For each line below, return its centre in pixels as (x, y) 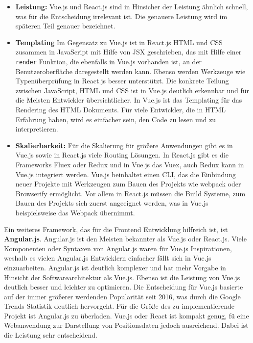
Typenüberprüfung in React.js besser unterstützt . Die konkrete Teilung (122, 81)
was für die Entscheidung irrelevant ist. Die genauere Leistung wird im (121, 16)
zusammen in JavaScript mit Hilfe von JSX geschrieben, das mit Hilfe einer (128, 52)
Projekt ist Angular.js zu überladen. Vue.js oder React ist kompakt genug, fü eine (126, 315)
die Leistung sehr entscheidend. (51, 335)
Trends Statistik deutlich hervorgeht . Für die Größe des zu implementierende (119, 306)
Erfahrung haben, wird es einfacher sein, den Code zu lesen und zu (116, 119)
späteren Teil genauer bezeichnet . (65, 26)
